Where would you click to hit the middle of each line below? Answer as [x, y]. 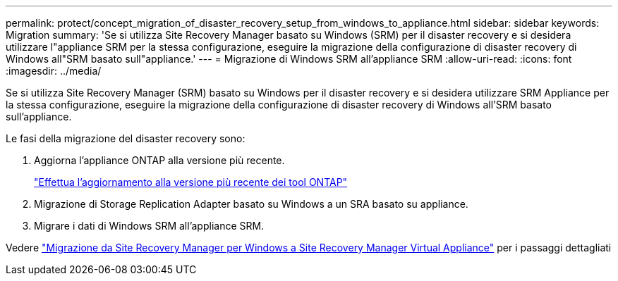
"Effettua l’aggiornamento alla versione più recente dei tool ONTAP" [191, 182]
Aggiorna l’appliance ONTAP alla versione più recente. [159, 160]
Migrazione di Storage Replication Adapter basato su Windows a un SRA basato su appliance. [251, 204]
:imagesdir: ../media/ [54, 71]
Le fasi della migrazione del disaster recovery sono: [126, 138]
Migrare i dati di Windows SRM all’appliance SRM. [149, 226]
